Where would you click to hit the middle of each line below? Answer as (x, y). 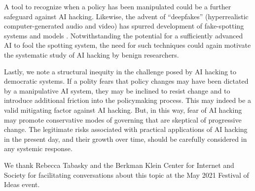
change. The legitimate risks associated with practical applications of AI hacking (126, 129)
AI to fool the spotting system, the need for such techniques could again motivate (127, 45)
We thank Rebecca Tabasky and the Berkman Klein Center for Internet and (119, 165)
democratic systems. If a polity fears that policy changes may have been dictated (126, 81)
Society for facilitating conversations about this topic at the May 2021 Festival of (127, 175)
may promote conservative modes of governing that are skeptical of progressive (123, 119)
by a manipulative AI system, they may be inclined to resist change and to (117, 90)
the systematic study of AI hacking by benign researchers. (91, 54)
